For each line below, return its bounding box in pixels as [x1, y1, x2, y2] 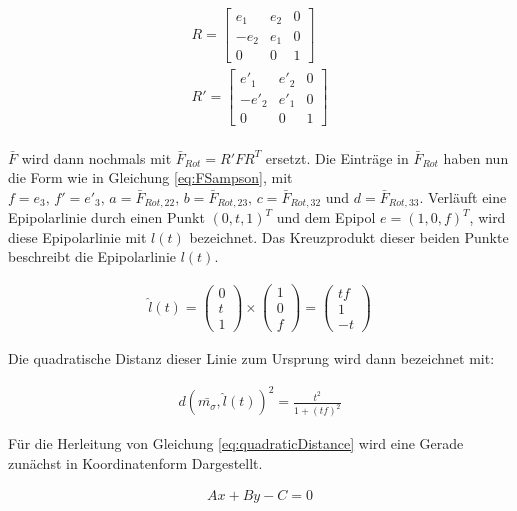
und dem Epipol [276, 207, 376, 228]
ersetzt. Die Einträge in [265, 147, 409, 168]
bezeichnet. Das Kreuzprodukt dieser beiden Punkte [189, 226, 509, 247]
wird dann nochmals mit [21, 147, 172, 168]
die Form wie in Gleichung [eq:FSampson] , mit [8, 167, 293, 188]
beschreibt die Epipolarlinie [8, 246, 176, 267]
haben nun [443, 147, 509, 168]
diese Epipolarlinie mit [8, 226, 147, 247]
